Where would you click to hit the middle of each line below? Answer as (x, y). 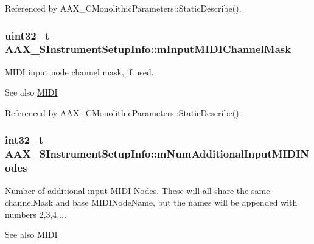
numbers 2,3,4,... (36, 214)
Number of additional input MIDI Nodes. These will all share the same (138, 190)
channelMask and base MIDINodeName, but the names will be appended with (151, 202)
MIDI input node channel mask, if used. (79, 71)
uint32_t (27, 35)
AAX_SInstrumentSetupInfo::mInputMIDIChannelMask (148, 49)
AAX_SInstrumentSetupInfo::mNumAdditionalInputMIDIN (157, 154)
